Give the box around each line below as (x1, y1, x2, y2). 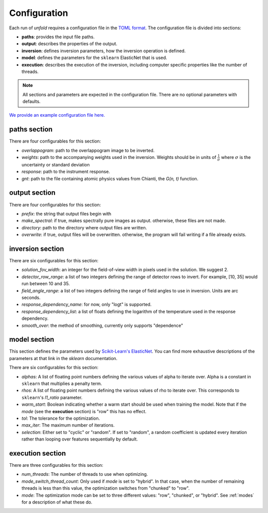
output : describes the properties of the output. (21, 41, 118, 47)
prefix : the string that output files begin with (21, 211, 112, 217)
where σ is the (221, 154, 251, 160)
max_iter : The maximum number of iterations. (21, 422, 115, 428)
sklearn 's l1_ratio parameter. (21, 394, 83, 400)
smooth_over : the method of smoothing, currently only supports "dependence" (21, 322, 183, 328)
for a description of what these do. (21, 499, 93, 505)
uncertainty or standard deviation (21, 161, 90, 167)
